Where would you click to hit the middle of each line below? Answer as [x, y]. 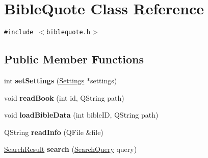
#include [19, 32]
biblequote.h [68, 32]
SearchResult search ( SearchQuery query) [71, 149]
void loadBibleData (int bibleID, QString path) [81, 115]
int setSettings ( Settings [44, 80]
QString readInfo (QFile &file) [54, 132]
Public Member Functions [74, 59]
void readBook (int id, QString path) [64, 97]
